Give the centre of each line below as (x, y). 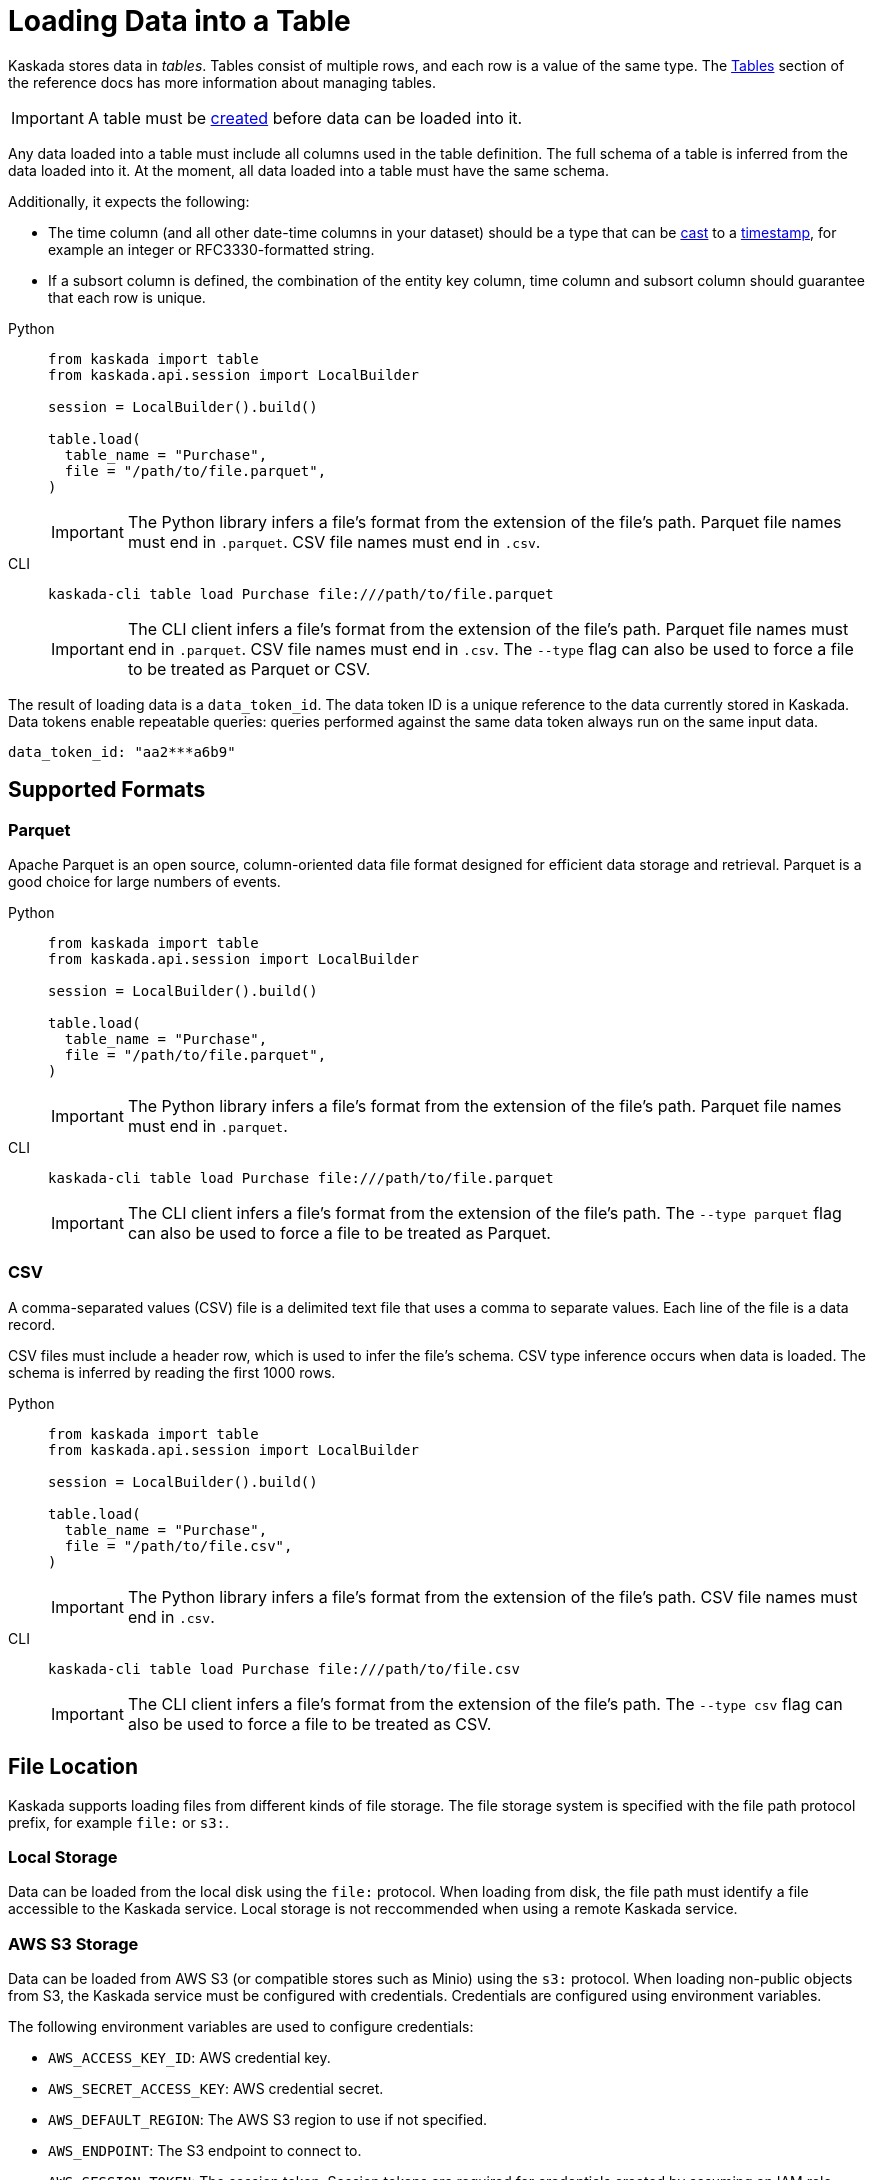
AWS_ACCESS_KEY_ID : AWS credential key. (189, 2058)
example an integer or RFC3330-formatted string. (211, 249)
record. (32, 1324)
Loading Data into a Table (179, 21)
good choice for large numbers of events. (144, 881)
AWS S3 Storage (73, 1943)
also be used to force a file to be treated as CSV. (309, 1723)
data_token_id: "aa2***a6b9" (122, 751)
